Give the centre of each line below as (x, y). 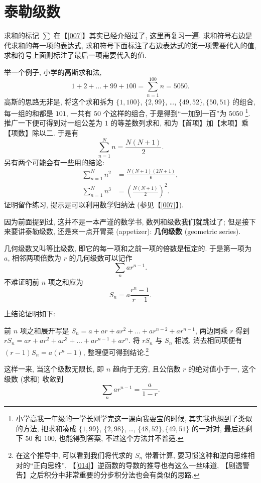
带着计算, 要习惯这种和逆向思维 (196, 455)
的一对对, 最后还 (218, 428)
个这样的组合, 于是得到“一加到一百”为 (165, 113)
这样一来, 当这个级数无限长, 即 (54, 369)
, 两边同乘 (211, 330)
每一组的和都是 (29, 113)
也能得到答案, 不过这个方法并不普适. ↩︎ (121, 438)
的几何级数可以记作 (101, 258)
